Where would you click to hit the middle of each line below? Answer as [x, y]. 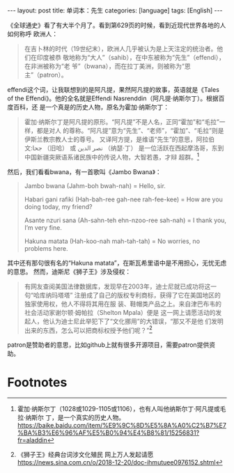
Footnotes [37, 382]
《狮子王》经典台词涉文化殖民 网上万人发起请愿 [85, 455]
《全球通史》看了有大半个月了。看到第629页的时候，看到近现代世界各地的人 [117, 25]
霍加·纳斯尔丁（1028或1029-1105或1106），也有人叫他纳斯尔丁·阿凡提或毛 [122, 409]
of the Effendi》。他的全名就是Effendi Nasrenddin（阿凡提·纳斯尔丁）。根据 [113, 98]
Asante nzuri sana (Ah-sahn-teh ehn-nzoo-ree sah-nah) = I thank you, [125, 220]
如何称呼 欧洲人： [32, 34]
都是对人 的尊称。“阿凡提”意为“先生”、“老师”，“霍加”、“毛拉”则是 [130, 131]
